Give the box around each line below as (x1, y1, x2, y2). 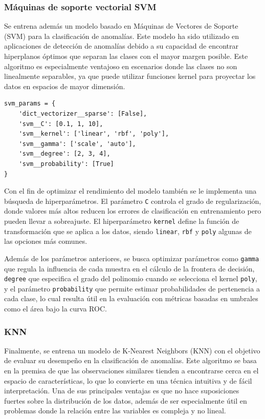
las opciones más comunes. (4, 236, 87, 246)
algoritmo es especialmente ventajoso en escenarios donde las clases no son (4, 60, 237, 71)
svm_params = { (4, 100, 56, 108)
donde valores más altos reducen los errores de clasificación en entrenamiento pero (4, 205, 261, 216)
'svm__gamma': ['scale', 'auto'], (18, 140, 136, 148)
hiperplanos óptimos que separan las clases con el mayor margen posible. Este (4, 51, 248, 61)
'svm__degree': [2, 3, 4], (18, 150, 111, 158)
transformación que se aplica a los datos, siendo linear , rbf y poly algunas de (4, 225, 252, 236)
